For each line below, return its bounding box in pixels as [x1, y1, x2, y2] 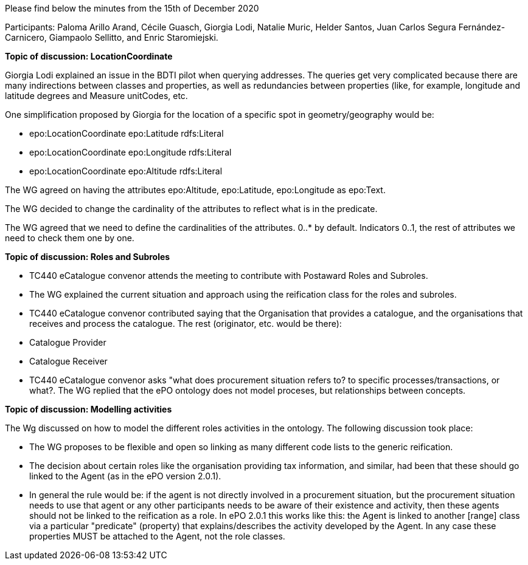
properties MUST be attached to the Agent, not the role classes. [29, 531, 285, 541]
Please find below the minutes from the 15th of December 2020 [5, 3, 259, 13]
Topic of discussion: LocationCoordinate [5, 51, 173, 61]
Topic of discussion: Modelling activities [5, 404, 172, 414]
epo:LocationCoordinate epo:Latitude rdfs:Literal [29, 128, 224, 139]
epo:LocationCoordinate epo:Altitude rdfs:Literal [29, 166, 223, 176]
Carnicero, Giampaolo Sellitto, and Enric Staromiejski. [5, 32, 218, 43]
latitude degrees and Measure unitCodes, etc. [5, 91, 188, 101]
